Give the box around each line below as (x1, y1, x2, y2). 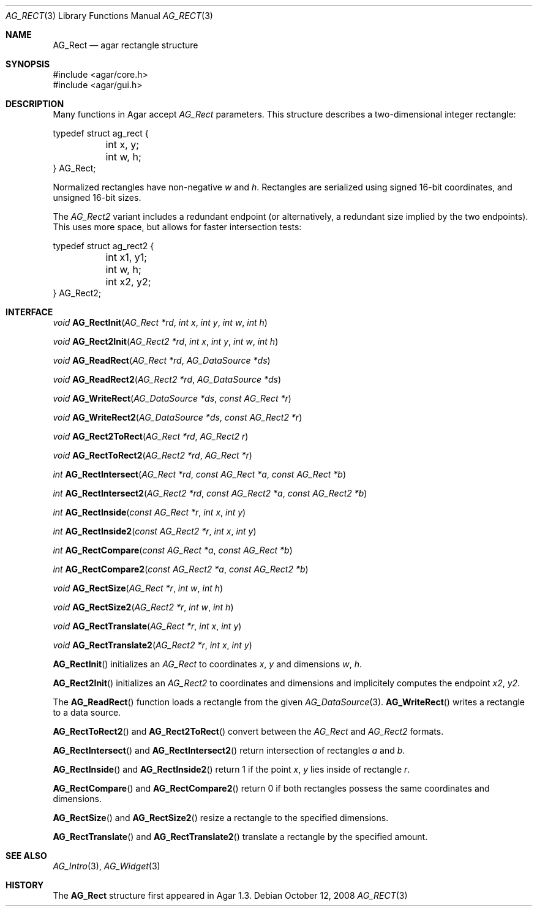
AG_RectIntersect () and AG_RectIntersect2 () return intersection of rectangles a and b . (53, 745, 405, 755)
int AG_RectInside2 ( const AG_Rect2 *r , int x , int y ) (53, 526, 257, 536)
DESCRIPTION (6, 99, 64, 109)
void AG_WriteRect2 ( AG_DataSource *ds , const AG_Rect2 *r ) (53, 412, 302, 422)
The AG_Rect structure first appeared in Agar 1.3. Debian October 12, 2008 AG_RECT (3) (53, 890, 408, 901)
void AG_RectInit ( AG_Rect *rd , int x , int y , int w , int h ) (53, 317, 268, 328)
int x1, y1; (105, 251, 148, 263)
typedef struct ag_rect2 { (53, 241, 154, 251)
